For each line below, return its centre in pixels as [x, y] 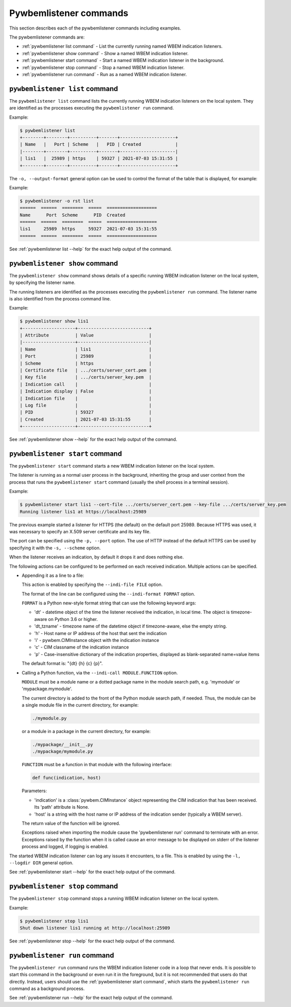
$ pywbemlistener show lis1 [54, 321]
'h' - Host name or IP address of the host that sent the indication [100, 633]
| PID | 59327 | [86, 412]
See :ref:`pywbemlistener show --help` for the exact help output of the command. [93, 439]
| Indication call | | [86, 384]
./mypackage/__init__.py [63, 745]
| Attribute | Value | [86, 335]
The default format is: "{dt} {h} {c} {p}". [62, 663]
